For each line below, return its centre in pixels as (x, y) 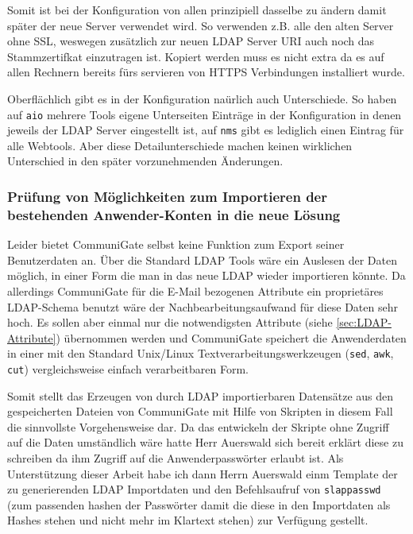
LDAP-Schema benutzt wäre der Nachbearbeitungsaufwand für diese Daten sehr (203, 306)
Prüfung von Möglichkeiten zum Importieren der (167, 196)
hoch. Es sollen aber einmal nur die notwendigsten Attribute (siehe (170, 322)
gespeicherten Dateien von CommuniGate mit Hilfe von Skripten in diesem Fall (200, 411)
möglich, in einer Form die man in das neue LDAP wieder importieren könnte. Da (206, 275)
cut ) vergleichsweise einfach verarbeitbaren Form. (128, 369)
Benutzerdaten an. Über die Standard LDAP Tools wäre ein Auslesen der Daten (203, 259)
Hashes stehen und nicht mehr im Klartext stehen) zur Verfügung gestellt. (188, 520)
